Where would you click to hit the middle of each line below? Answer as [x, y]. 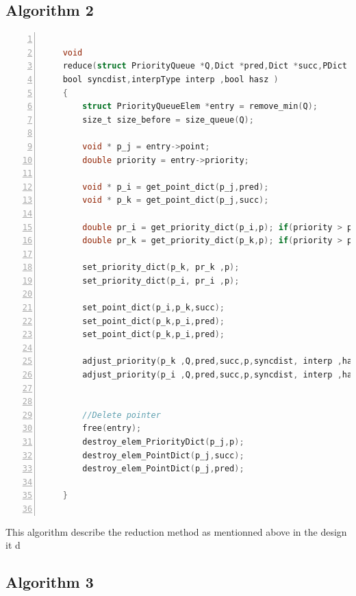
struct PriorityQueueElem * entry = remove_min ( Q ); [200, 107]
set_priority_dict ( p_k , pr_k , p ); [161, 268]
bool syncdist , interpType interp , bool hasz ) [170, 79]
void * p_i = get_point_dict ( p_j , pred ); [176, 187]
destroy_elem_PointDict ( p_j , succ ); [163, 455]
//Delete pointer [122, 415]
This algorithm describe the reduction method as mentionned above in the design [176, 531]
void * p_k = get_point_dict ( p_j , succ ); [176, 200]
